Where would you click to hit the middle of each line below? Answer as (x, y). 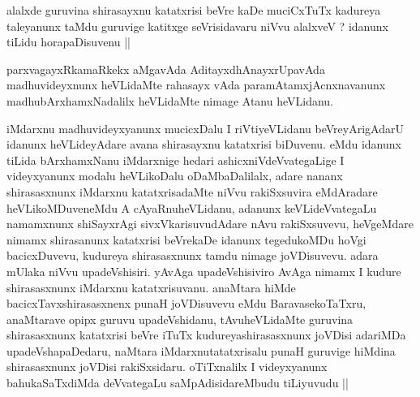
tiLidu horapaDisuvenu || (69, 42)
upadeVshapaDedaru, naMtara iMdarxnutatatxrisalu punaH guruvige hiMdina (201, 350)
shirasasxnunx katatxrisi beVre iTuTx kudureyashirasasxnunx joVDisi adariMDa (206, 335)
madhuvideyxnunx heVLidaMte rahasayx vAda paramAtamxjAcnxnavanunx (196, 85)
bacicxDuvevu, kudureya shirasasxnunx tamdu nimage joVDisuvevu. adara (193, 255)
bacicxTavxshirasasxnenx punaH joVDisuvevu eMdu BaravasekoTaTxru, (186, 303)
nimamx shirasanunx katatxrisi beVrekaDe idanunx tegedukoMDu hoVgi (186, 239)
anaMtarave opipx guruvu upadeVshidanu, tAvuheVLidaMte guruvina (180, 319)
